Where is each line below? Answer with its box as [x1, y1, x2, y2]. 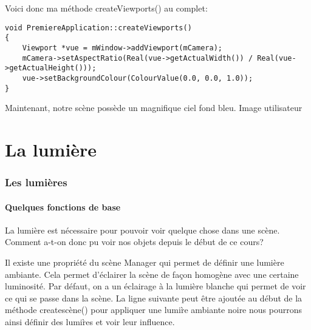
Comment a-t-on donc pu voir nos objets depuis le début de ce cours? [5, 235, 264, 248]
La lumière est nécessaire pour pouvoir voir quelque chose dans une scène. [5, 223, 280, 236]
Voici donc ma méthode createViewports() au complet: [5, 2, 208, 14]
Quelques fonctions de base [5, 200, 121, 213]
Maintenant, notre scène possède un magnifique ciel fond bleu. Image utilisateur [5, 101, 302, 114]
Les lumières [5, 175, 67, 190]
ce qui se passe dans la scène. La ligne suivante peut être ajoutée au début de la [5, 291, 302, 304]
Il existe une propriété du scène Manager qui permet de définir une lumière [5, 255, 284, 268]
